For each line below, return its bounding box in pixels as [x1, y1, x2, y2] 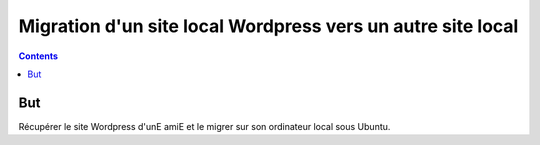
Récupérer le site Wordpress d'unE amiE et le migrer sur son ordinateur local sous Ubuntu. [18, 120, 391, 132]
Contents [18, 50, 59, 62]
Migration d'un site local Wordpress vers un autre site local [18, 15, 519, 37]
